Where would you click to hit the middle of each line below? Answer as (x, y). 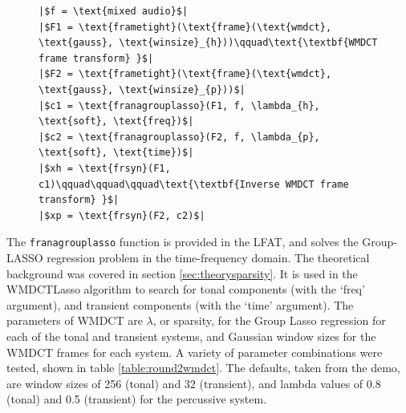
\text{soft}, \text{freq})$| (116, 121)
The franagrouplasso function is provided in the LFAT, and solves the (183, 242)
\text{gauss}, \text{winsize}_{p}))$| (142, 89)
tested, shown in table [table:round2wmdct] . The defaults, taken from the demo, (203, 368)
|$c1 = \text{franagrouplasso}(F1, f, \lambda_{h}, (179, 105)
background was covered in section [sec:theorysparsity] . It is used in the (182, 273)
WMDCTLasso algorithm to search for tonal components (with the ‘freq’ (186, 289)
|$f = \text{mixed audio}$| (114, 11)
